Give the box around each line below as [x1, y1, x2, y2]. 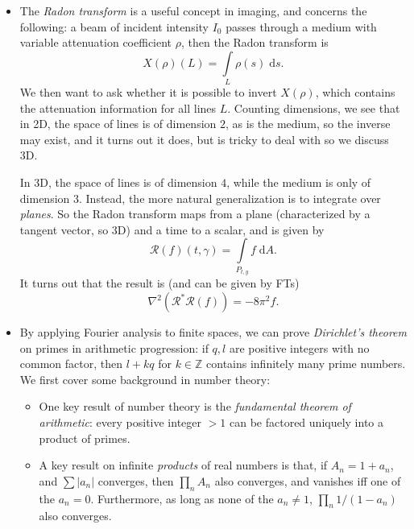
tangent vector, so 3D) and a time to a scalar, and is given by [19, 221, 325, 238]
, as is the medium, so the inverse [226, 115, 391, 132]
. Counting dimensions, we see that [227, 99, 400, 116]
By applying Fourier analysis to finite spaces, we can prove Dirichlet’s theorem [19, 324, 407, 341]
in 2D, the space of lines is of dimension [19, 115, 217, 132]
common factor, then [19, 355, 123, 372]
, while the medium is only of [226, 174, 371, 191]
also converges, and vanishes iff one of [214, 472, 401, 489]
